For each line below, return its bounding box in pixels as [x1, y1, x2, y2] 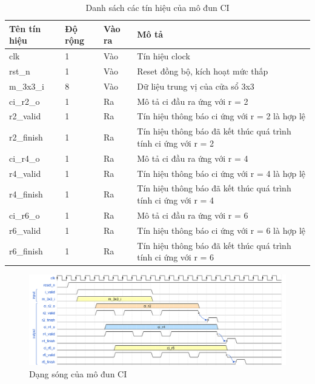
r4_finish [9, 188, 43, 200]
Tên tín [9, 22, 41, 35]
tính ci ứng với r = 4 [137, 193, 214, 206]
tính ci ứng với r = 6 [137, 251, 214, 263]
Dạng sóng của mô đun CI [29, 368, 127, 380]
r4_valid [9, 167, 41, 179]
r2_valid [9, 110, 41, 122]
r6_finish [9, 245, 43, 257]
